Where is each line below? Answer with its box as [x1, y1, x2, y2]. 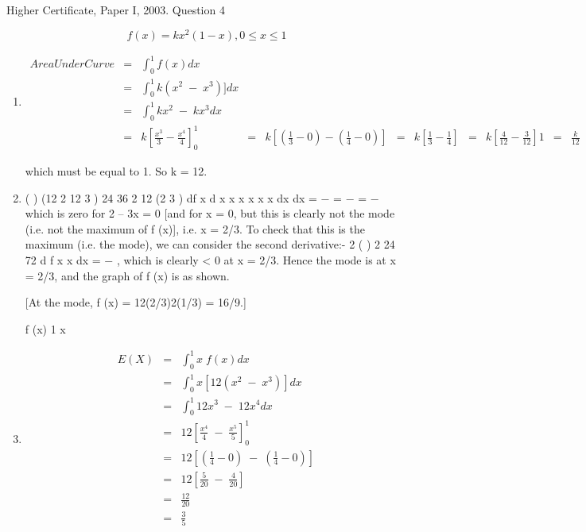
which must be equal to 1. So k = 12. [25, 162, 208, 179]
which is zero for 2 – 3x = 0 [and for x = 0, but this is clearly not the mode [25, 205, 395, 222]
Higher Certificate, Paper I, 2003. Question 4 [6, 2, 225, 17]
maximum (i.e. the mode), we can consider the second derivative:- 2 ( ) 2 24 [25, 236, 395, 253]
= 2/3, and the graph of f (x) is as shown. [25, 267, 230, 283]
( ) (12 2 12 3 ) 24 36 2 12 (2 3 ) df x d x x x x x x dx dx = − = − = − [25, 189, 379, 206]
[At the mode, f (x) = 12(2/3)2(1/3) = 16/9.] [25, 294, 246, 310]
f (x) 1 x [25, 320, 66, 337]
